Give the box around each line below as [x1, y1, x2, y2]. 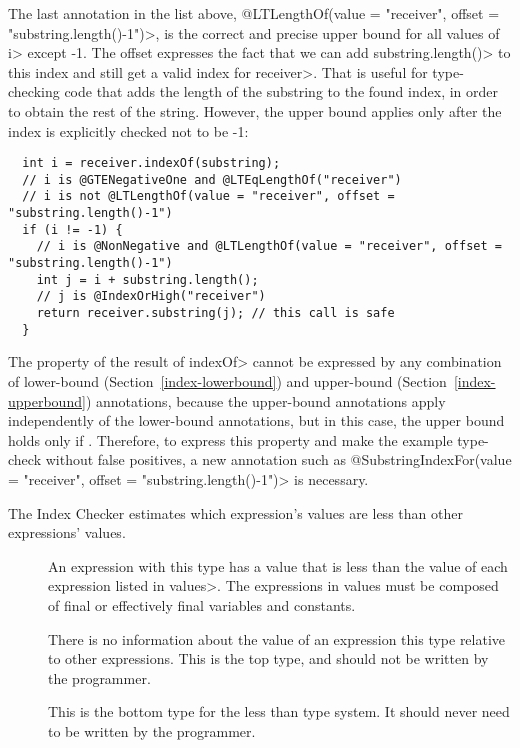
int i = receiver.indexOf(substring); [22, 156, 281, 171]
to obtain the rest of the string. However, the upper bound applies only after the [8, 100, 502, 121]
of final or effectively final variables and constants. [48, 594, 356, 615]
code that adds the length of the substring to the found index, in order [64, 81, 498, 102]
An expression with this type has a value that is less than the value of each [48, 555, 508, 576]
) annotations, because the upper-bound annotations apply [85, 390, 446, 411]
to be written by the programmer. [48, 720, 256, 741]
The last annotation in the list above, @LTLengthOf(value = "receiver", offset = [8, 3, 500, 23]
